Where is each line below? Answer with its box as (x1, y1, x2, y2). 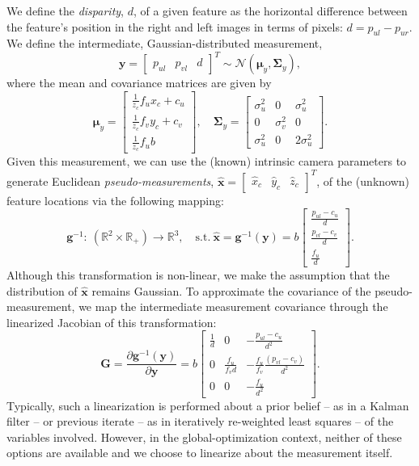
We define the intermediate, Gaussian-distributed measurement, (6, 35, 323, 52)
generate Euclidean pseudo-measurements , (6, 172, 214, 189)
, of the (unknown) (316, 172, 410, 189)
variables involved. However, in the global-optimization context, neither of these (6, 428, 402, 445)
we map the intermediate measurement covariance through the (78, 298, 388, 315)
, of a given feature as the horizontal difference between (133, 2, 408, 19)
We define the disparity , (6, 2, 125, 19)
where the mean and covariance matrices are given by (6, 74, 272, 91)
